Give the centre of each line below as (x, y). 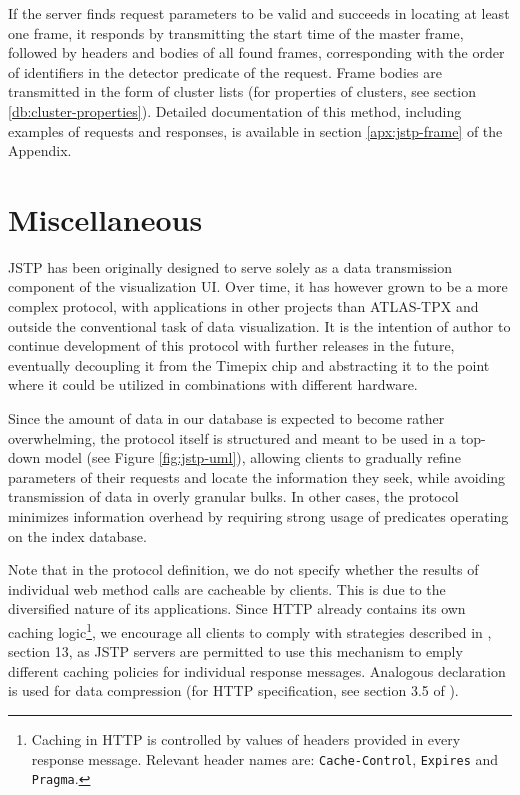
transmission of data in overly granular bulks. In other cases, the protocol (233, 496)
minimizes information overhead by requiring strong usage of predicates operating (258, 516)
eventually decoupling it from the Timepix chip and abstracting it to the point (249, 364)
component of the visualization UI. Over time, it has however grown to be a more (258, 286)
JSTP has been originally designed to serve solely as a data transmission (230, 266)
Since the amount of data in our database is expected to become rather (226, 418)
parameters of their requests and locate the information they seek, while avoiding (257, 476)
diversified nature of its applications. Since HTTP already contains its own (237, 608)
